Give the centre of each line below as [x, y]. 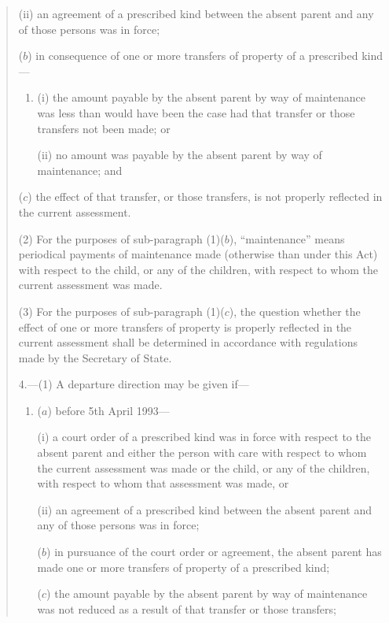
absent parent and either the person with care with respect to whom [202, 452]
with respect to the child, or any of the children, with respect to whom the [198, 269]
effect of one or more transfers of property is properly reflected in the [185, 326]
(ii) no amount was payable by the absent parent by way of [180, 155]
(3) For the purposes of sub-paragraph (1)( [121, 311]
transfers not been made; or [104, 128]
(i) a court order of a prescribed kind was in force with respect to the [204, 437]
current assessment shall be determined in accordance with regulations [188, 342]
